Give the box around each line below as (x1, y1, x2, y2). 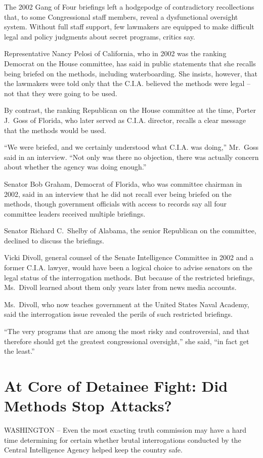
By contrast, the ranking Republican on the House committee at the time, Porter (4, 105, 256, 115)
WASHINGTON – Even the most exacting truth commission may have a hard (4, 425, 246, 435)
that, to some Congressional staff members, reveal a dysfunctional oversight (4, 11, 238, 22)
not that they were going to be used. (4, 88, 117, 98)
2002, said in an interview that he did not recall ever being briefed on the (4, 188, 232, 199)
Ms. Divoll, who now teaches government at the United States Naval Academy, (4, 299, 249, 309)
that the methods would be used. (4, 124, 106, 135)
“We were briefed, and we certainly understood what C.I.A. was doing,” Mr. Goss (4, 142, 259, 152)
